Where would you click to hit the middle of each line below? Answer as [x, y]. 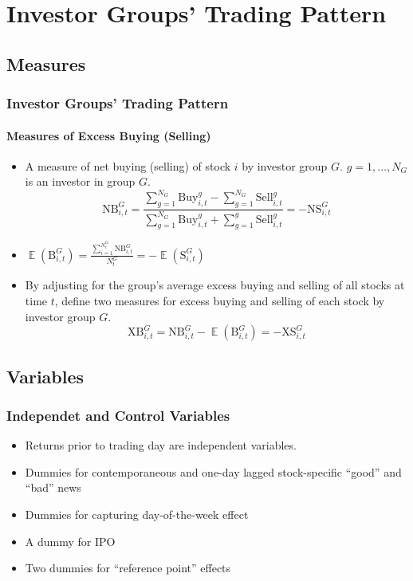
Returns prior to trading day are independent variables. [161, 445]
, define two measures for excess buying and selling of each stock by [220, 301]
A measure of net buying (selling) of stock [128, 165]
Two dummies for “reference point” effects [128, 568]
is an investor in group [80, 181]
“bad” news [53, 487]
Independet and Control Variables [118, 415]
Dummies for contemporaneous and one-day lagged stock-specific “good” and [213, 471]
